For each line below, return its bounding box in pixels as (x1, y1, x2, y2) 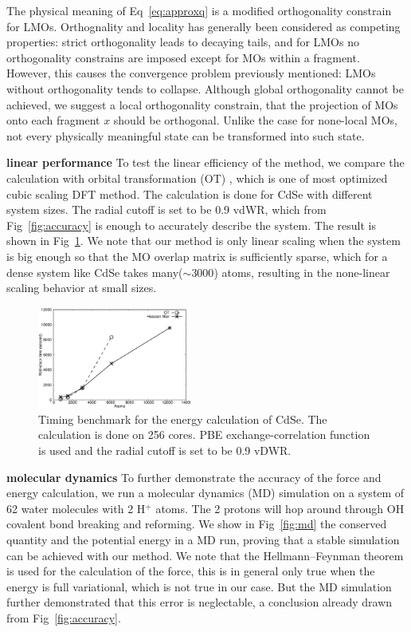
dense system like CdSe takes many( (6, 263, 183, 280)
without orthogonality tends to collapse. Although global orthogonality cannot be (6, 80, 404, 97)
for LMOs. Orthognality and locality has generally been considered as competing (6, 18, 401, 34)
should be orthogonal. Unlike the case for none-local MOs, (113, 112, 397, 128)
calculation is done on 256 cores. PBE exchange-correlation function (38, 426, 370, 443)
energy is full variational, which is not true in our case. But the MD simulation (6, 578, 392, 594)
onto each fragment (6, 112, 100, 128)
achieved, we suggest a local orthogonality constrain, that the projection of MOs (6, 96, 398, 113)
